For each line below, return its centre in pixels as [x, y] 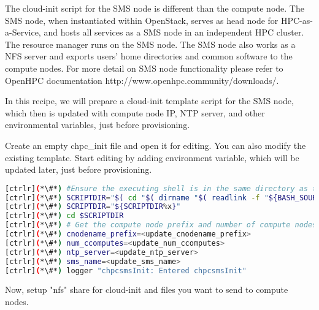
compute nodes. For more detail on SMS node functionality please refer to [144, 68]
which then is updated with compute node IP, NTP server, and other [135, 112]
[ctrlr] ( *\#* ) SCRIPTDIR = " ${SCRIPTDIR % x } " [93, 207]
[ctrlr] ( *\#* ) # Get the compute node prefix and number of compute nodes [161, 225]
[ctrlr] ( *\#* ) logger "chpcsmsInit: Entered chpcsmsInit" [126, 270]
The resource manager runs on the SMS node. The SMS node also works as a [150, 44]
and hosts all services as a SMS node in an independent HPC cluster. [174, 32]
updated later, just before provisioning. [79, 169]
